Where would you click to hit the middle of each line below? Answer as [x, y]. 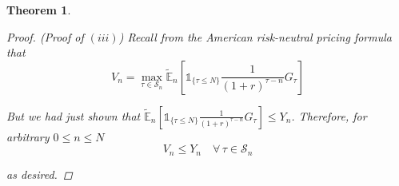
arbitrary [28, 136]
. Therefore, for [329, 115]
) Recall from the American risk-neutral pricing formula [255, 36]
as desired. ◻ [40, 174]
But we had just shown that [74, 115]
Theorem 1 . [39, 10]
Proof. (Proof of [45, 36]
